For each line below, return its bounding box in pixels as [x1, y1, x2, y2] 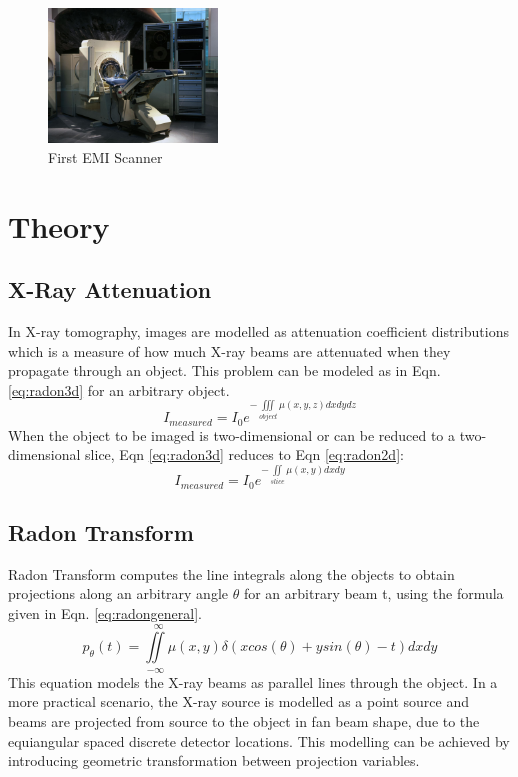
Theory [8, 205, 110, 246]
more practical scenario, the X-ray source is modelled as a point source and [8, 691, 470, 712]
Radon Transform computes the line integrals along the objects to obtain [8, 563, 455, 584]
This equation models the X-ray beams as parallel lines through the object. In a [8, 671, 498, 692]
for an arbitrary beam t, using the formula [243, 583, 504, 604]
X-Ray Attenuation [8, 274, 212, 305]
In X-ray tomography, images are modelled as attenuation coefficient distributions [8, 320, 509, 341]
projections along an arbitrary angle [8, 583, 228, 604]
